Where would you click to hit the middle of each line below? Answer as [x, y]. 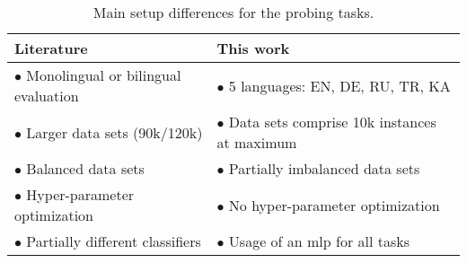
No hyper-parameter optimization [334, 205]
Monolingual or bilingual [104, 75]
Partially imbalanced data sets [324, 168]
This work [253, 48]
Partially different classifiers [114, 241]
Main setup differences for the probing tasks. [233, 12]
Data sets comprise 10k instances [332, 122]
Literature [51, 48]
